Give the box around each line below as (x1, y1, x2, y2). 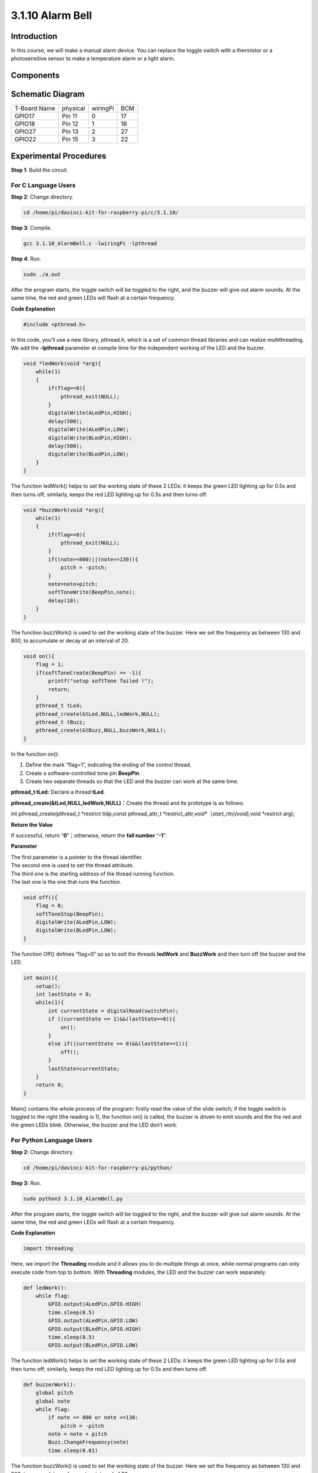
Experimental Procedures (11, 151, 107, 161)
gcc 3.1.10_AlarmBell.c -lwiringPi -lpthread (23, 240, 157, 247)
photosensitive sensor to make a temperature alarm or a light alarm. (11, 55, 175, 62)
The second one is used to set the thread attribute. (11, 862, 134, 869)
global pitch (35, 1389, 74, 1396)
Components (11, 71, 60, 81)
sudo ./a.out (23, 271, 61, 278)
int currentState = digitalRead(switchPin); (48, 1008, 179, 1014)
